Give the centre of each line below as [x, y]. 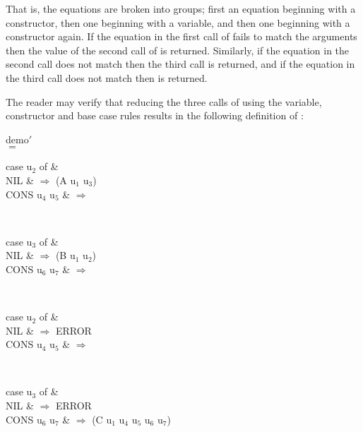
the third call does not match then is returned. [107, 77]
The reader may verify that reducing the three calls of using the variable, [164, 101]
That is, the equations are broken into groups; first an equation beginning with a [181, 8]
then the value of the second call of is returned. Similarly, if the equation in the [178, 50]
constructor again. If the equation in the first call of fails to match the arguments [181, 36]
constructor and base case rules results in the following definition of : [155, 115]
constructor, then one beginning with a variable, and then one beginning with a [178, 22]
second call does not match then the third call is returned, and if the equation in [180, 64]
